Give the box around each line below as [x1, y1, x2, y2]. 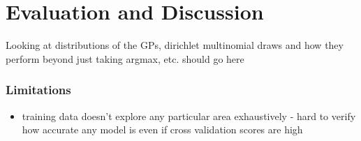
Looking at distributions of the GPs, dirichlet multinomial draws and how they [6, 38, 344, 52]
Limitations [6, 81, 71, 98]
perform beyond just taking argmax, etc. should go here [6, 51, 244, 66]
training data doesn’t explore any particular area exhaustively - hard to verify [22, 108, 356, 123]
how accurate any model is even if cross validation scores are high [22, 122, 303, 137]
